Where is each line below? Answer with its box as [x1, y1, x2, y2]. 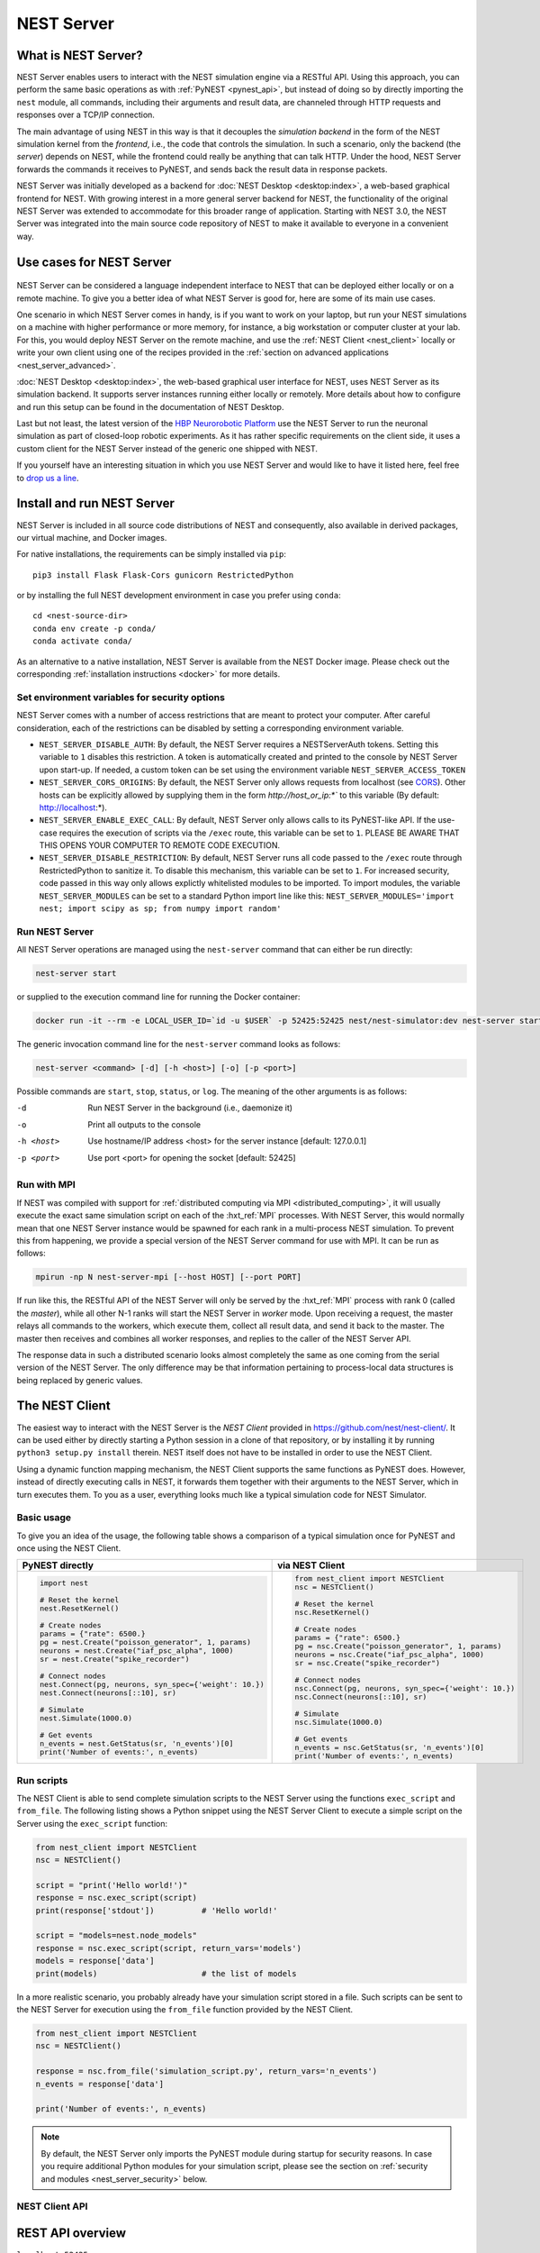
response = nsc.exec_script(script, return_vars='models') [35, 1943, 301, 1953]
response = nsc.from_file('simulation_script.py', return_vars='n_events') [35, 2066, 378, 2076]
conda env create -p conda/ [32, 623, 157, 634]
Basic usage [16, 1511, 72, 1524]
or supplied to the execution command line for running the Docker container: [16, 991, 301, 1002]
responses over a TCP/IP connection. [16, 109, 155, 121]
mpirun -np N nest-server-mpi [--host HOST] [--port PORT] [35, 1272, 301, 1282]
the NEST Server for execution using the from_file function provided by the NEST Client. [16, 2004, 354, 2015]
